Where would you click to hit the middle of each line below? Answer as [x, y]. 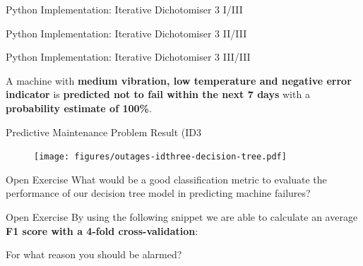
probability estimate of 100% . [79, 108]
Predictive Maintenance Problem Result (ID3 [104, 132]
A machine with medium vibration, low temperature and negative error [179, 80]
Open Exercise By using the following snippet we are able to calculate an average [182, 217]
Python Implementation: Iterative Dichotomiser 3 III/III [128, 57]
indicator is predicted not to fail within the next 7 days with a [158, 94]
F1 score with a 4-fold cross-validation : [102, 230]
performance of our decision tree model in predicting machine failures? [158, 193]
